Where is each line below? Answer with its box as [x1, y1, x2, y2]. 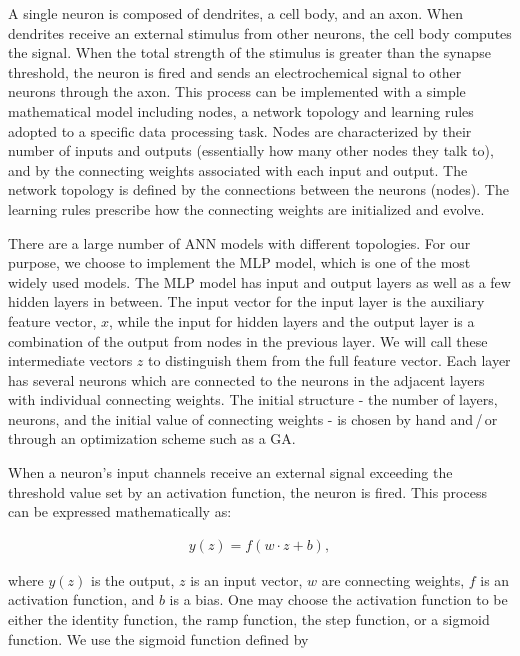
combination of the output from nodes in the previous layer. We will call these [8, 330, 488, 351]
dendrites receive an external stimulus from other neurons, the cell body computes [8, 22, 512, 43]
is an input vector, [190, 569, 303, 590]
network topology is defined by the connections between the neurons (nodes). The [8, 179, 509, 200]
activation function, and [8, 589, 155, 610]
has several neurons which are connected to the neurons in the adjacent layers [8, 369, 485, 390]
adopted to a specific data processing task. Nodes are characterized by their [8, 120, 472, 141]
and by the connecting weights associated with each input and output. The [8, 159, 468, 180]
